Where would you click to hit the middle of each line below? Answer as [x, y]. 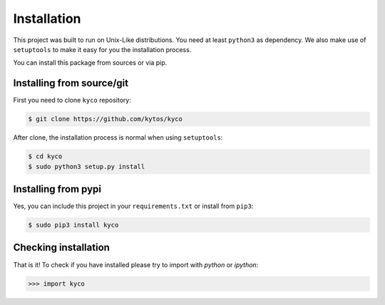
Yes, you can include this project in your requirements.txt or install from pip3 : [133, 206]
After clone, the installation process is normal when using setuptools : [118, 138]
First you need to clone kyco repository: [72, 100]
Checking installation [62, 248]
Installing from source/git [71, 83]
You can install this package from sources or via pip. [90, 63]
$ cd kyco [45, 156]
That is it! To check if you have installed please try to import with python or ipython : [136, 264]
